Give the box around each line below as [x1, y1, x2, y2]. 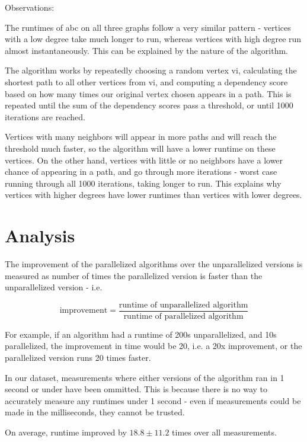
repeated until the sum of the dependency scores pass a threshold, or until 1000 [5, 99, 293, 111]
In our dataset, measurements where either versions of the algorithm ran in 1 [5, 371, 284, 383]
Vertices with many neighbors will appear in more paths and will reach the [5, 130, 277, 143]
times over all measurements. [172, 426, 277, 438]
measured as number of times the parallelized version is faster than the [5, 269, 263, 281]
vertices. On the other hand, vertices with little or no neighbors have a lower [5, 153, 283, 166]
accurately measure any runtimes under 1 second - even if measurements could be [5, 394, 301, 406]
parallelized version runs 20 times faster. [5, 351, 151, 364]
